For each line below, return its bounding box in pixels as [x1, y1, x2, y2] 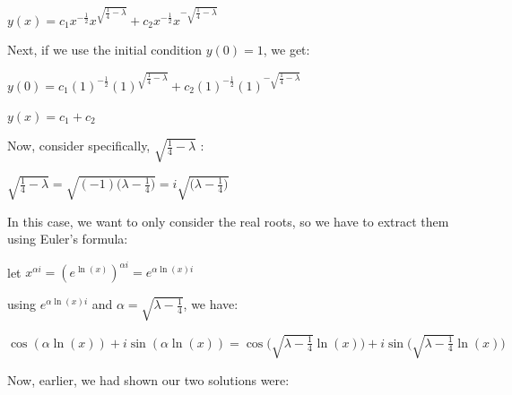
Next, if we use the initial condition [7, 40, 203, 59]
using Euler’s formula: [7, 229, 128, 248]
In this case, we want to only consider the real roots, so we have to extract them [7, 211, 449, 230]
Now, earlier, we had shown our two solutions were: [7, 370, 290, 389]
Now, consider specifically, [7, 136, 151, 155]
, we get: [263, 40, 310, 59]
